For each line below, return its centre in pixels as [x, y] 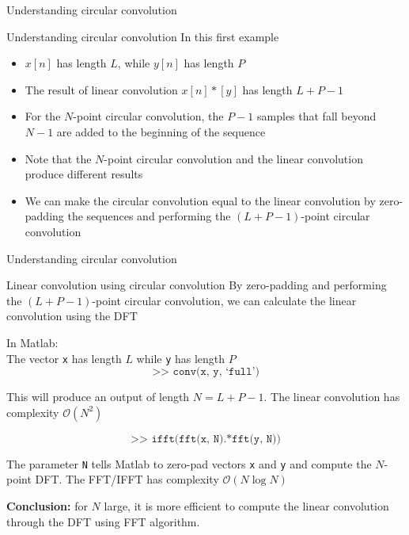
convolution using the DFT [72, 316]
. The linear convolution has [332, 397]
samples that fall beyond [317, 116]
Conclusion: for [47, 506]
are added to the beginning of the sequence [161, 131]
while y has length [181, 358]
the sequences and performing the [149, 216]
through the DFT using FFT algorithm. [103, 521]
